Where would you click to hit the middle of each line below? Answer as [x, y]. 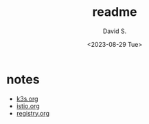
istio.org [28, 106]
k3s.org [27, 99]
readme [115, 12]
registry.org [33, 113]
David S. [115, 31]
